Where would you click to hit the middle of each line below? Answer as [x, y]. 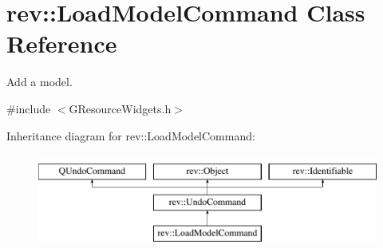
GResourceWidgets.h [120, 108]
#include [29, 108]
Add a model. [39, 82]
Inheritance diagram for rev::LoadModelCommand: [131, 135]
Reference [62, 43]
